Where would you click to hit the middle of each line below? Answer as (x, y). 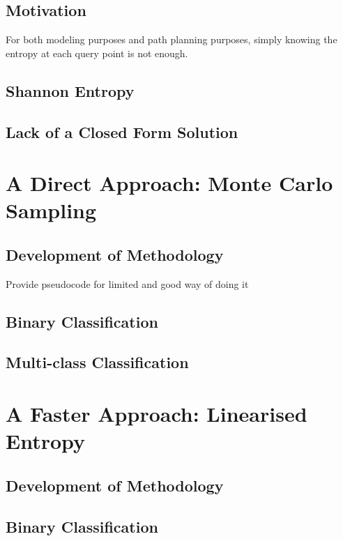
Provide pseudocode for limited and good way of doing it (127, 283)
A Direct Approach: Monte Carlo (169, 183)
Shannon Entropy (70, 90)
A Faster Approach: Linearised (157, 414)
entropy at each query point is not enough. (97, 53)
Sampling (51, 210)
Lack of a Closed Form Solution (122, 131)
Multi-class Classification (97, 362)
